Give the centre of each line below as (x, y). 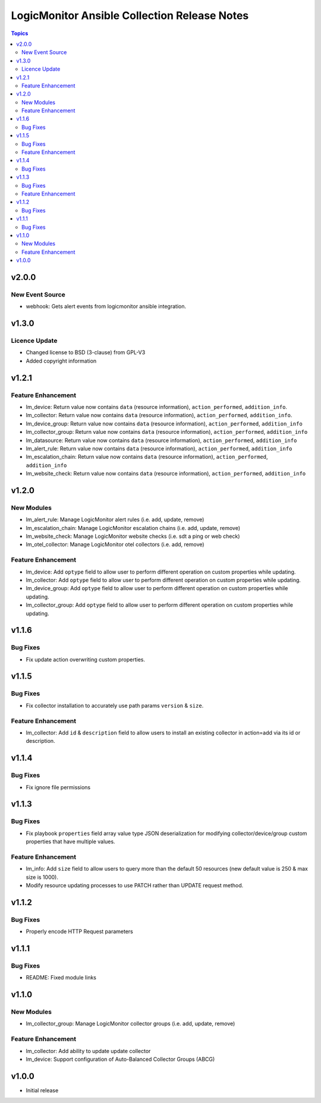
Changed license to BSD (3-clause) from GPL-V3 (86, 352)
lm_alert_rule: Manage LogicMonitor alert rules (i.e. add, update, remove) (115, 519)
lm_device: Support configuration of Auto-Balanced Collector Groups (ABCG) (120, 1059)
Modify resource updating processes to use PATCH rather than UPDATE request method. (135, 885)
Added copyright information (61, 361)
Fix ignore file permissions (58, 787)
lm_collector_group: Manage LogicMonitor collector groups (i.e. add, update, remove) (130, 1024)
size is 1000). (42, 877)
